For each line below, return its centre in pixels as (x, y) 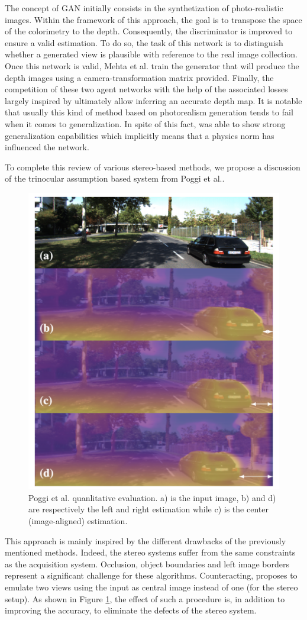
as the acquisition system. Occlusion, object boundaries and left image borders (147, 564)
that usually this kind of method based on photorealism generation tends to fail (149, 112)
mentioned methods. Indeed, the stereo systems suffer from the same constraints (150, 552)
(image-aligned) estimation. (78, 521)
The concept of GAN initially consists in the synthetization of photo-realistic (144, 8)
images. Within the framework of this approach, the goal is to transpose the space (153, 19)
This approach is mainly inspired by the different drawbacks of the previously (146, 540)
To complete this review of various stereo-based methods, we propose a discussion (153, 167)
